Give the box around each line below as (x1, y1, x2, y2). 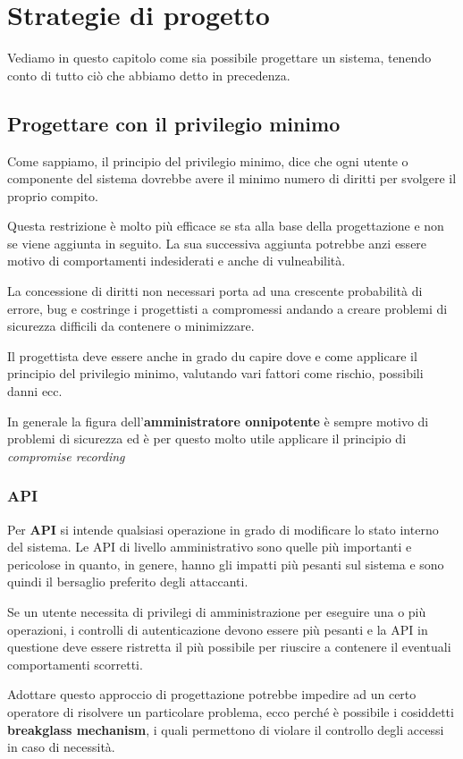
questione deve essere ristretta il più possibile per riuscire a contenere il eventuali (7, 637, 451, 656)
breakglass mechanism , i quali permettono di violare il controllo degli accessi (7, 720, 444, 738)
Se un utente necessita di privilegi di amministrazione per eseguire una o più (7, 603, 426, 621)
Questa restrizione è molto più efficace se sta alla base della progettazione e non (7, 216, 444, 235)
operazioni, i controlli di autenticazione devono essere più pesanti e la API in (7, 620, 428, 638)
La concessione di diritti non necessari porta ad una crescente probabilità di (7, 282, 423, 300)
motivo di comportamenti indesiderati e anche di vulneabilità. (7, 251, 346, 270)
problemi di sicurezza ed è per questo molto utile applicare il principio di (7, 429, 407, 448)
